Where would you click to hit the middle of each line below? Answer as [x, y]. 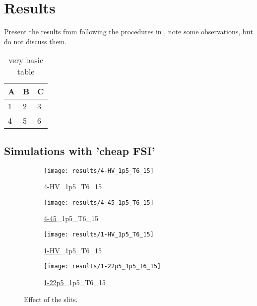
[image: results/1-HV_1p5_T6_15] [99, 235]
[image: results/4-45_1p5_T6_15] [99, 202]
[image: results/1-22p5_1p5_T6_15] [102, 267]
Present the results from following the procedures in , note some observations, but [128, 32]
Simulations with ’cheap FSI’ [80, 150]
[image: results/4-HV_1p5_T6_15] [99, 171]
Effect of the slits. [51, 299]
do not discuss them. [35, 41]
